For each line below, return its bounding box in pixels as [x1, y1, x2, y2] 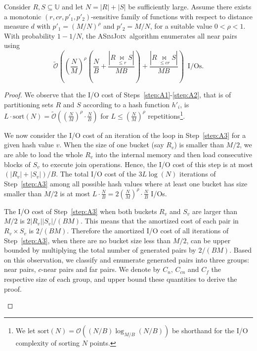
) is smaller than [174, 139, 224, 150]
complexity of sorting [15, 337, 80, 348]
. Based [229, 245, 252, 255]
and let [62, 1, 84, 11]
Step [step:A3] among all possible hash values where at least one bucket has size [4, 178, 248, 188]
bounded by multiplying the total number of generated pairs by [4, 245, 196, 255]
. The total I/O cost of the [56, 169, 136, 179]
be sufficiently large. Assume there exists [128, 1, 252, 11]
